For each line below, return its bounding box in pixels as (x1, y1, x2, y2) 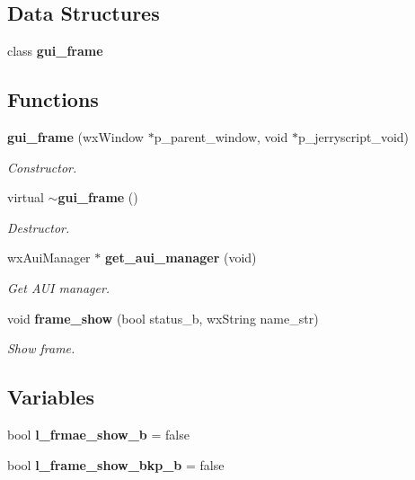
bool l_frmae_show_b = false (7, 424, 190, 443)
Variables (7, 383, 95, 411)
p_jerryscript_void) (297, 128, 410, 146)
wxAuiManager (7, 248, 91, 267)
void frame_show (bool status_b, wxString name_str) (7, 308, 319, 327)
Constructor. (7, 157, 77, 176)
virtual (7, 188, 44, 207)
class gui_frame (7, 41, 103, 60)
